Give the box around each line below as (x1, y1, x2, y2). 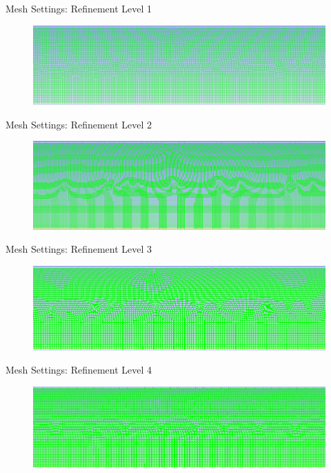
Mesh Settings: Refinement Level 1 (6, 1, 152, 15)
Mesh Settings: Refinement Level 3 (6, 242, 152, 256)
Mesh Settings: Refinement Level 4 (6, 363, 152, 377)
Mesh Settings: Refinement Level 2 (6, 117, 152, 131)
